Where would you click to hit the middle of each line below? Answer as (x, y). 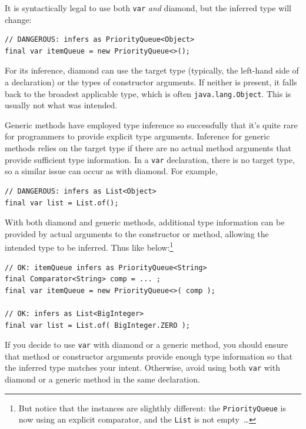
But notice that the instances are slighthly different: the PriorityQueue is (152, 408)
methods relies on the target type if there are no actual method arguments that (148, 148)
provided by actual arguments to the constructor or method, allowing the (137, 233)
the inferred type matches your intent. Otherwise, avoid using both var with (142, 368)
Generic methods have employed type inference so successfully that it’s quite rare (151, 124)
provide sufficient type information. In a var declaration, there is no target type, (150, 159)
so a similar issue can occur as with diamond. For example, (111, 171)
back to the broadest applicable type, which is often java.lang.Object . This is (148, 93)
